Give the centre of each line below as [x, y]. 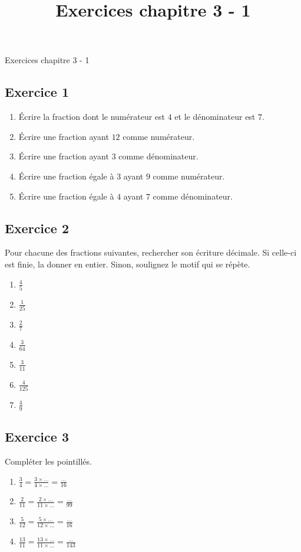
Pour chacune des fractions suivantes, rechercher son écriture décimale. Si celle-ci [151, 252]
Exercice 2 [37, 228]
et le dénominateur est [215, 117]
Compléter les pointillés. [48, 461]
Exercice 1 [37, 92]
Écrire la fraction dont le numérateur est [92, 117]
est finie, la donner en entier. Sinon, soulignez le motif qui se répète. [128, 264]
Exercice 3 [37, 437]
